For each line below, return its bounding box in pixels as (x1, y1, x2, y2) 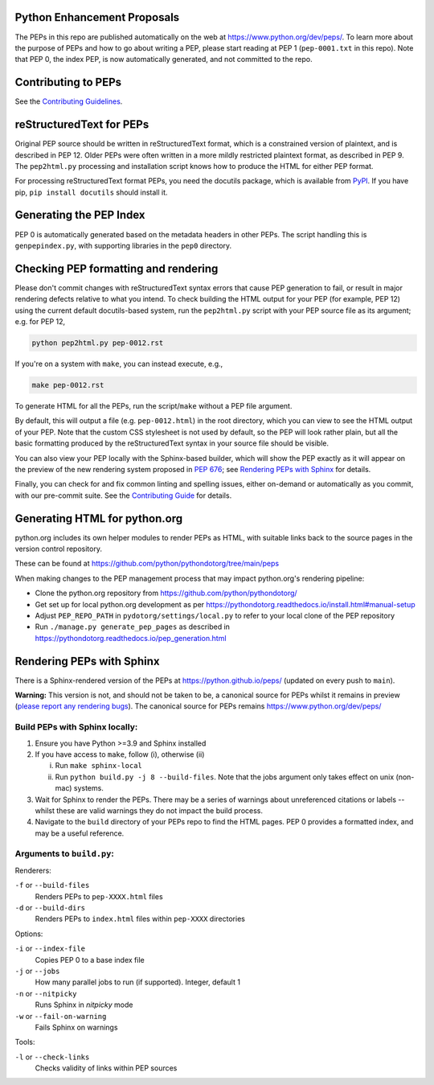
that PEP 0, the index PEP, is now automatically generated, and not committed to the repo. (14, 55, 313, 64)
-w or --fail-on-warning (14, 1011, 107, 1021)
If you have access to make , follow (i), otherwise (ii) (35, 749, 205, 759)
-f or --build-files (14, 881, 90, 890)
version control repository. (14, 544, 102, 554)
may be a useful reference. (35, 828, 125, 838)
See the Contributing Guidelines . (14, 97, 123, 106)
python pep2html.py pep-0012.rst (31, 339, 164, 347)
